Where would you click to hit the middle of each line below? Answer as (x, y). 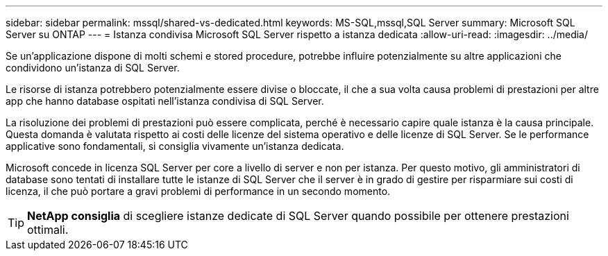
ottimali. (48, 230)
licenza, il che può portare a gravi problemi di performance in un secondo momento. (198, 191)
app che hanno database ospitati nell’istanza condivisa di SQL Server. (165, 101)
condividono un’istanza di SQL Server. (93, 68)
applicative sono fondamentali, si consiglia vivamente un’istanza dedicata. (175, 146)
